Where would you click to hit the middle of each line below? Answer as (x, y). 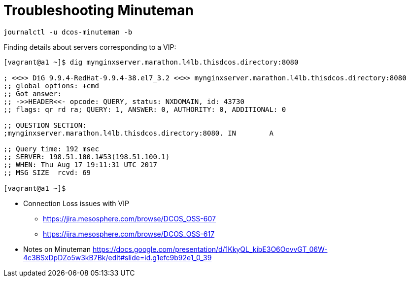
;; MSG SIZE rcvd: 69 (47, 172)
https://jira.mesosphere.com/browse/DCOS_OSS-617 (129, 234)
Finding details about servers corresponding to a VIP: (90, 47)
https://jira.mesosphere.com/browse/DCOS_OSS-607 (129, 218)
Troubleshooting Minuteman (99, 10)
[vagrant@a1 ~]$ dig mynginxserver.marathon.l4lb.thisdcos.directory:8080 (151, 62)
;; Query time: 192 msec (51, 149)
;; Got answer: (33, 93)
